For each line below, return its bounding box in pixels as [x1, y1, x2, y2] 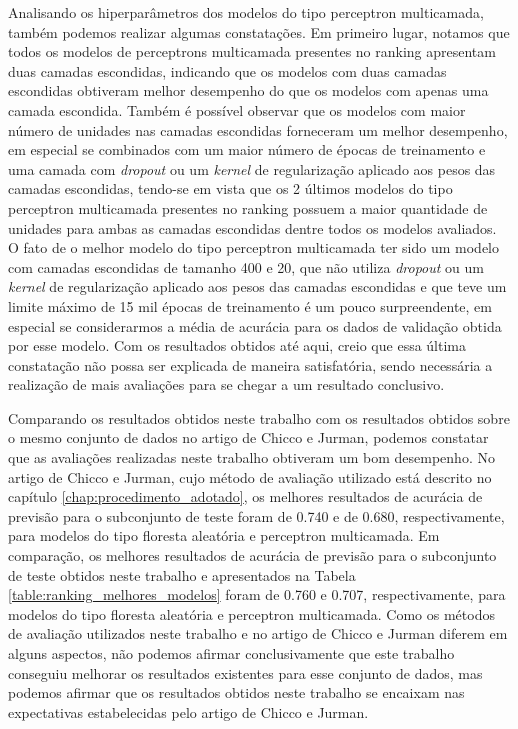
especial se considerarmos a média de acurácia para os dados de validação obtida [8, 315, 502, 336]
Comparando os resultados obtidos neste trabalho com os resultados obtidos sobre [8, 407, 510, 428]
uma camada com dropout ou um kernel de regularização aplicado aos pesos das [8, 158, 496, 179]
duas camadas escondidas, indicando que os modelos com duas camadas [8, 60, 447, 81]
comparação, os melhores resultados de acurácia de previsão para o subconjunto [8, 545, 497, 566]
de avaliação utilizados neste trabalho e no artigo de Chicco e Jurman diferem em [8, 623, 508, 644]
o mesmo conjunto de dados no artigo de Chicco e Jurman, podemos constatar [8, 427, 489, 448]
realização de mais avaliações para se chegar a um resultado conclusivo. [8, 374, 445, 395]
